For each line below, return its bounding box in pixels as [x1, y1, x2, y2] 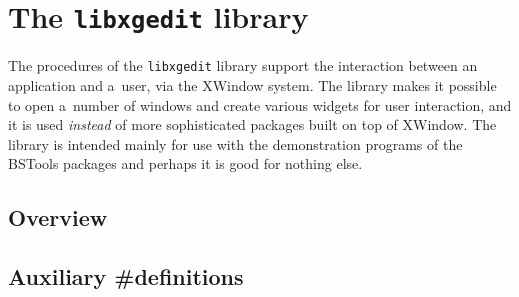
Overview [8, 202, 108, 233]
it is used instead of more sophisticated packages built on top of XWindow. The [8, 114, 497, 135]
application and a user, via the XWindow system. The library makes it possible [8, 74, 497, 95]
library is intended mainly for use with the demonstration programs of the [8, 133, 463, 154]
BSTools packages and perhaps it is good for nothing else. [8, 153, 363, 174]
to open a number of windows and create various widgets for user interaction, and [8, 94, 512, 115]
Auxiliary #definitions [8, 261, 244, 292]
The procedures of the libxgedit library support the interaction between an [8, 55, 478, 76]
